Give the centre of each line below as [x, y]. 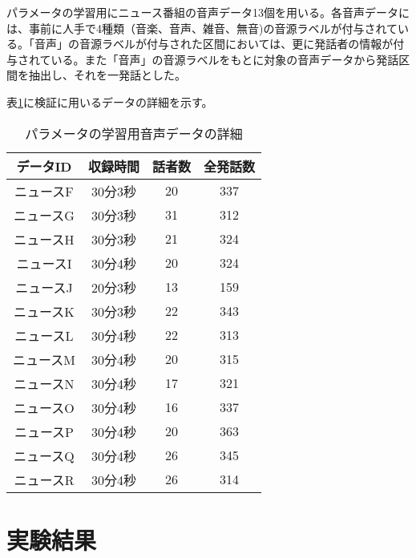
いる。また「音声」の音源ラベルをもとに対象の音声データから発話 [225, 59]
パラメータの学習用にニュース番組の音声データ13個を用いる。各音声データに [208, 12]
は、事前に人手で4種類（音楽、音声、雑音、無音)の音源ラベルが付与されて [202, 28]
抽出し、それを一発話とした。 [107, 75]
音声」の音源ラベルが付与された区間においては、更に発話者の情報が [214, 44]
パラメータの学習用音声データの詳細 [134, 133]
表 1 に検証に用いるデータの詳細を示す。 [110, 101]
